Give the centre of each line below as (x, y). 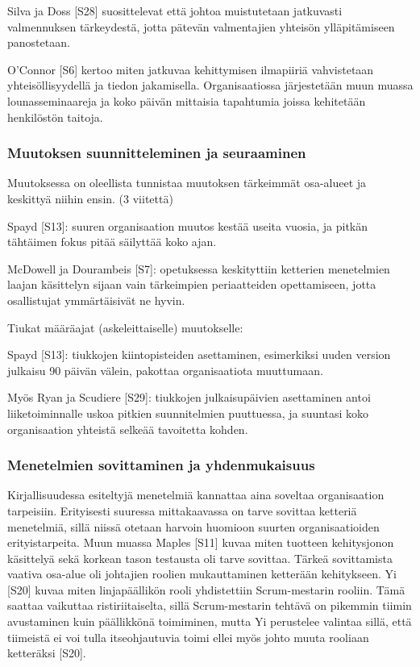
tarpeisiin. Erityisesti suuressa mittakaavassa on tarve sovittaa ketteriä (182, 510)
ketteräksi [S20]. (47, 653)
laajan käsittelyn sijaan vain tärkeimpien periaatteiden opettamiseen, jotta (192, 284)
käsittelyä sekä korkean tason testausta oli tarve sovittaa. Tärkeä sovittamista (200, 558)
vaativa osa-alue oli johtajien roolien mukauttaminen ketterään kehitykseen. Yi (202, 574)
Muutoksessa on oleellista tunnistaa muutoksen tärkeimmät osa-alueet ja (187, 183)
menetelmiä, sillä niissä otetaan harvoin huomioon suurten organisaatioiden (193, 526)
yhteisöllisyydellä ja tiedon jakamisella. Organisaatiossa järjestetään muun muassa (210, 85)
